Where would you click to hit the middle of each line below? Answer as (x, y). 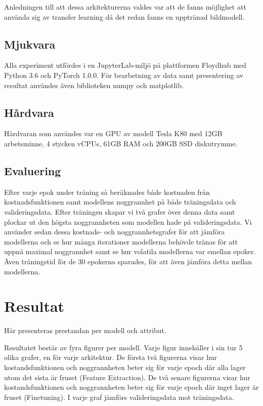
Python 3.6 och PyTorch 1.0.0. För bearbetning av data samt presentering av (124, 75)
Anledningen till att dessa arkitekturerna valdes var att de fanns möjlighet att (125, 7)
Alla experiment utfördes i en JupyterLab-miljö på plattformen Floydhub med (125, 65)
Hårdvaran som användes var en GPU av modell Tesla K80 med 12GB (113, 133)
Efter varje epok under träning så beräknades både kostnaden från (107, 192)
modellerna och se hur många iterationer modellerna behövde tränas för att (121, 241)
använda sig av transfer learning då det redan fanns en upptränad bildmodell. (124, 16)
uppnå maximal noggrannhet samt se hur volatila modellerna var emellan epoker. (130, 251)
